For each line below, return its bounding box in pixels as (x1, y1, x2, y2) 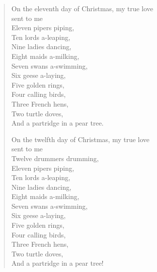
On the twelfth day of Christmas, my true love (11, 134, 150, 144)
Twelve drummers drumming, (11, 153, 99, 163)
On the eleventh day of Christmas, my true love (11, 3, 154, 13)
